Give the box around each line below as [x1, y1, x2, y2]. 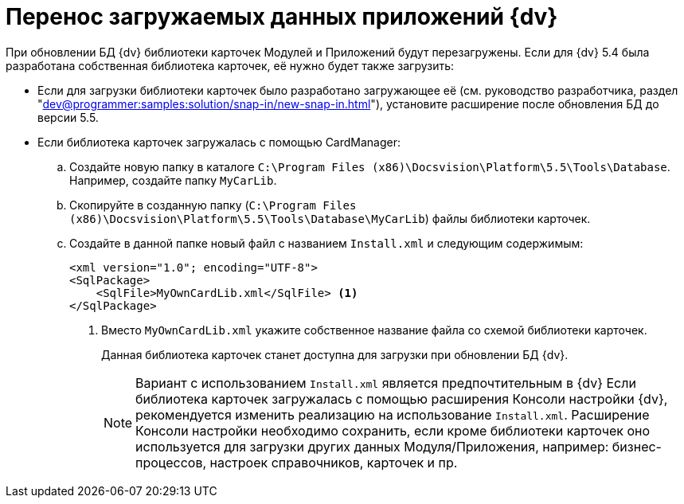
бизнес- [612, 438, 662, 455]
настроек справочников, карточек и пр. [209, 454, 458, 471]
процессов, [135, 454, 207, 471]
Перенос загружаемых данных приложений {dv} [6, 3, 558, 30]
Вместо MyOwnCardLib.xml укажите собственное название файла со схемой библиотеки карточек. [101, 322, 647, 337]
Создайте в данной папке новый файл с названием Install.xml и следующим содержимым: [69, 236, 584, 250]
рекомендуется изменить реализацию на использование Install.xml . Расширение [135, 406, 650, 423]
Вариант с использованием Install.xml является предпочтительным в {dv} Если [135, 374, 636, 391]
